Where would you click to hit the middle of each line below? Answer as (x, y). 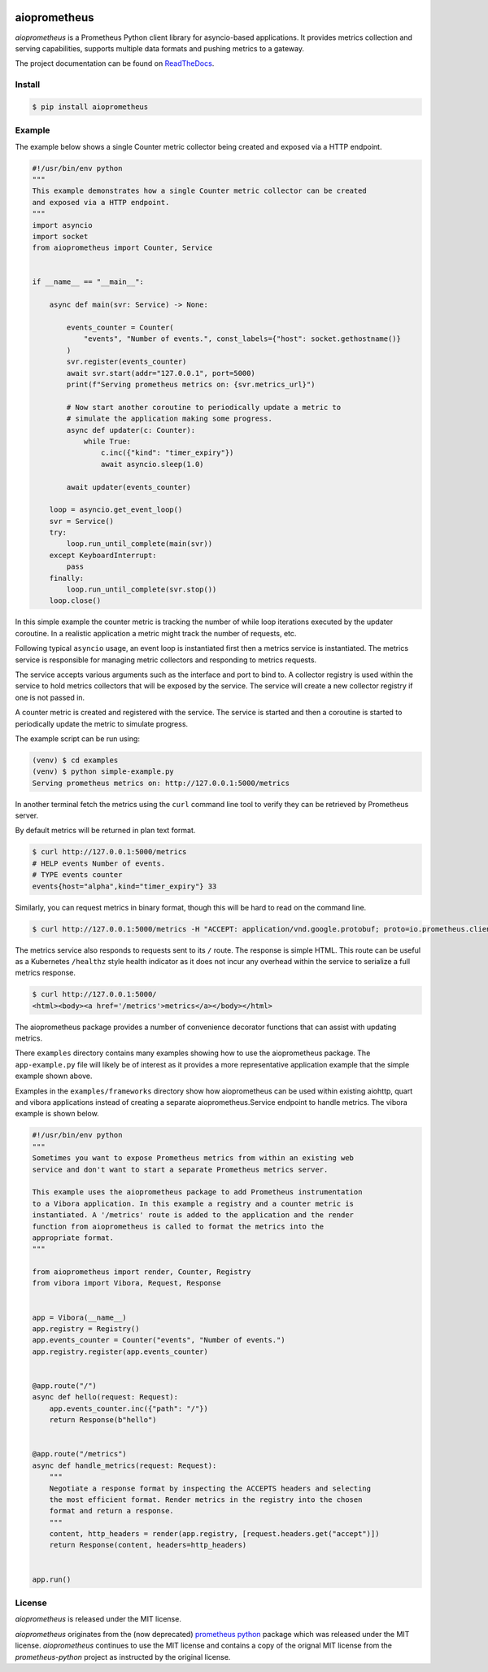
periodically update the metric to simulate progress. (102, 723)
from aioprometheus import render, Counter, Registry (142, 1272)
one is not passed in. (50, 697)
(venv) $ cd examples (75, 760)
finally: (67, 578)
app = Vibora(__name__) (80, 1317)
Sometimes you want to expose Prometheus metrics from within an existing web (193, 1158)
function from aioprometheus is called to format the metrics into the (178, 1226)
